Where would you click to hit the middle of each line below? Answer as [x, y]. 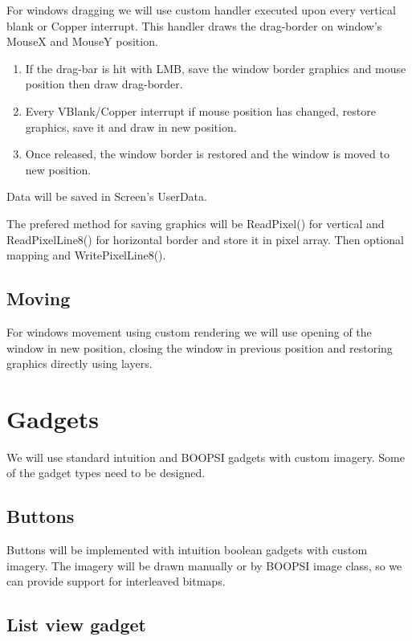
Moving [39, 298]
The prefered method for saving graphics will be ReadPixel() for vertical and [196, 223]
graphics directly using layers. [80, 363]
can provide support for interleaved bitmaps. [116, 581]
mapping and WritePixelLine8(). [86, 255]
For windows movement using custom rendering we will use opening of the [189, 331]
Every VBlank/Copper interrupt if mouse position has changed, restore [200, 110]
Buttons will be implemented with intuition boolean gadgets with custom [187, 550]
